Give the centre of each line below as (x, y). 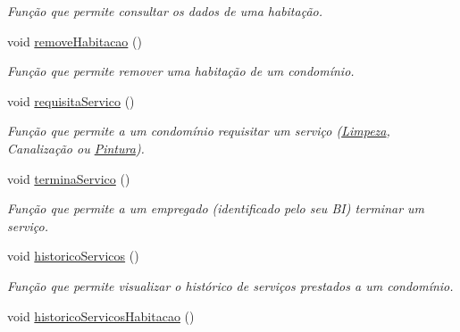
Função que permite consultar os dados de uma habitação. (165, 11)
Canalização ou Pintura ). (76, 148)
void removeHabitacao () (75, 41)
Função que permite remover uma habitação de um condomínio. (181, 71)
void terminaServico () (69, 178)
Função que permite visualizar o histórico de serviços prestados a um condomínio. (230, 285)
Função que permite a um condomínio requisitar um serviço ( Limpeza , (199, 131)
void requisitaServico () (71, 100)
